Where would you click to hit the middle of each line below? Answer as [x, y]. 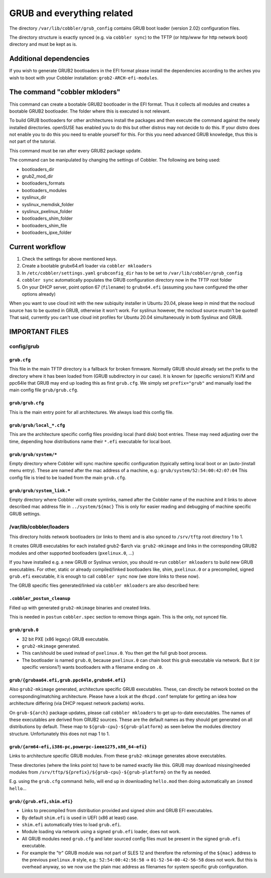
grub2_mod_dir [37, 177]
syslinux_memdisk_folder [48, 204]
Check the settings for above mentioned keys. [70, 259]
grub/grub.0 [24, 630]
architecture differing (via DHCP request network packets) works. [77, 704]
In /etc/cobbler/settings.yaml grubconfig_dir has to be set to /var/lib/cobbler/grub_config [132, 273]
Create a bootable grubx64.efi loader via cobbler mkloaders [87, 266]
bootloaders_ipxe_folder [47, 233]
